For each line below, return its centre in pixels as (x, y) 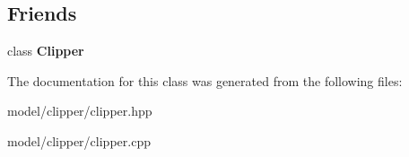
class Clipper (46, 51)
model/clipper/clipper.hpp (80, 111)
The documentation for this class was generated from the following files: (205, 80)
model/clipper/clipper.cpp (79, 140)
